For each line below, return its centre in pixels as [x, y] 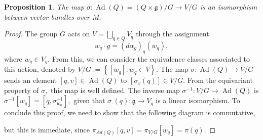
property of [22, 90]
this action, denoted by [40, 69]
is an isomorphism [229, 7]
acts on [79, 34]
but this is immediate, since [47, 130]
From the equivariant [220, 80]
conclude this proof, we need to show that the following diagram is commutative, [130, 112]
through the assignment [173, 34]
